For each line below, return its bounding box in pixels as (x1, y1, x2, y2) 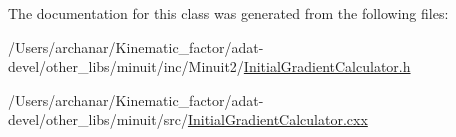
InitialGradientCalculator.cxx (187, 109, 368, 130)
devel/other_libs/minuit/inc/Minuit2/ (8, 56, 244, 77)
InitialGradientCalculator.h (243, 56, 411, 77)
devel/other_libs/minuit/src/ (8, 109, 188, 130)
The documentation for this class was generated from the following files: (8, 3, 449, 23)
